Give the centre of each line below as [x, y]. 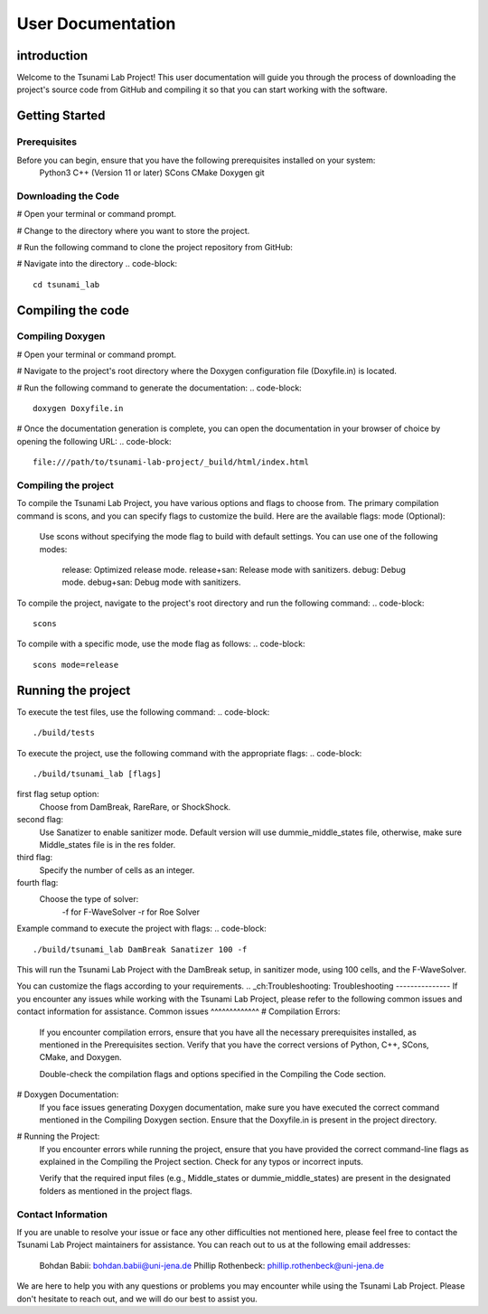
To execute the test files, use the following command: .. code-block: [143, 712]
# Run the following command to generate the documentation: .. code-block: [159, 388]
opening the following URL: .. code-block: [94, 441]
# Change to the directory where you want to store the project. [133, 230]
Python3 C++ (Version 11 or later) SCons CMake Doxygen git [152, 173]
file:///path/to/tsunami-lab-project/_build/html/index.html [171, 462]
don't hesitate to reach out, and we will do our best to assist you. [137, 1299]
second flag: [40, 820]
